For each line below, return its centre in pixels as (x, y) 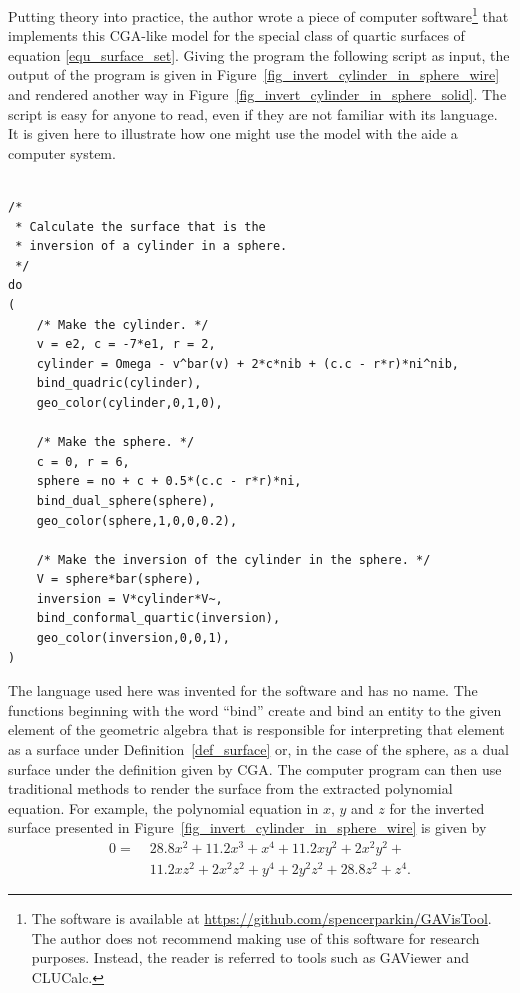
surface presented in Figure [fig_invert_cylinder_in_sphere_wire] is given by (247, 827)
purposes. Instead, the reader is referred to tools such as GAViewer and (250, 957)
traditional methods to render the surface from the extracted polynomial (230, 788)
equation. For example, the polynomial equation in (163, 807)
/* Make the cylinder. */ (122, 324)
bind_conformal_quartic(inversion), (158, 618)
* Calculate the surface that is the (140, 226)
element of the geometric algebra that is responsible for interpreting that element (256, 729)
